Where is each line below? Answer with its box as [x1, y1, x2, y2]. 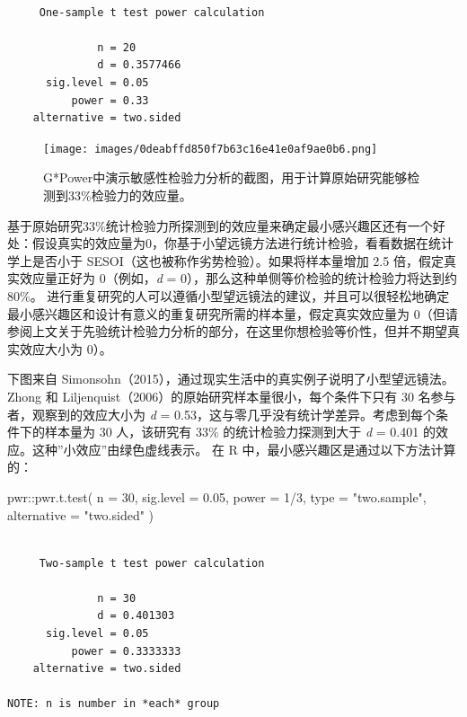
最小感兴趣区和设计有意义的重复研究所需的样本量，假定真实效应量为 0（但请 [7, 304, 458, 323]
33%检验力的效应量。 [67, 186, 192, 204]
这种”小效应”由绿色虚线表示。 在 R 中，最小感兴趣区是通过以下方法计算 [31, 439, 456, 458]
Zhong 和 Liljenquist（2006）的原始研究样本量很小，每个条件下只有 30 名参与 [7, 386, 456, 405]
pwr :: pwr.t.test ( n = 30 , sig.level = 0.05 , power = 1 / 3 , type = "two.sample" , [7, 487, 427, 506]
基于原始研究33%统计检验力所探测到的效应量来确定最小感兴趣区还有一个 [7, 216, 433, 235]
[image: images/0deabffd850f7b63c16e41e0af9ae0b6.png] [43, 142, 378, 155]
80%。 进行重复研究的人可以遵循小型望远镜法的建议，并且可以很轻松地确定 [7, 286, 450, 305]
